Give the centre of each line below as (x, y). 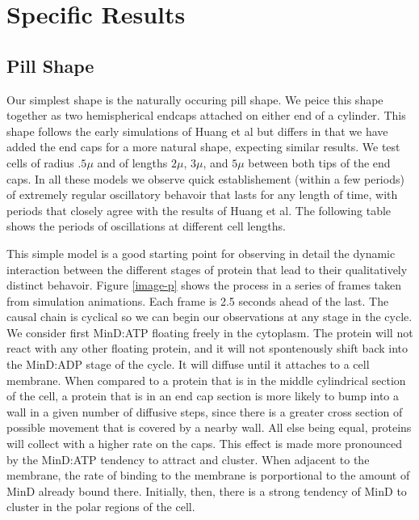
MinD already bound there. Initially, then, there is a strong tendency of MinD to (207, 490)
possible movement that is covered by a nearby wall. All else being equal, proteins (209, 427)
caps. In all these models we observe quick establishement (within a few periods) (205, 178)
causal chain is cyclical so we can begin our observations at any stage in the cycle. (209, 317)
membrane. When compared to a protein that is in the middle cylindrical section (206, 380)
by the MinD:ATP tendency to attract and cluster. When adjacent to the (188, 459)
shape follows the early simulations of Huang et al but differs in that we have (197, 131)
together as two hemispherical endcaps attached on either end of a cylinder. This (206, 115)
